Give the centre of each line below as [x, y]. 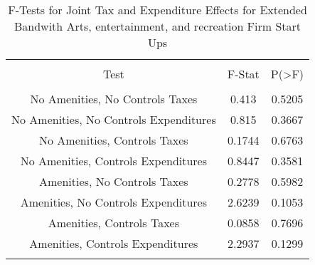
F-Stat [243, 74]
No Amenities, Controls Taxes [114, 140]
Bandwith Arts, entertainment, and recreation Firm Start [158, 26]
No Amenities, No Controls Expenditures [114, 119]
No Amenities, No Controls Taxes [114, 99]
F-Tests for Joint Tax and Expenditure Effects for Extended [157, 10]
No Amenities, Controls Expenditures [114, 161]
